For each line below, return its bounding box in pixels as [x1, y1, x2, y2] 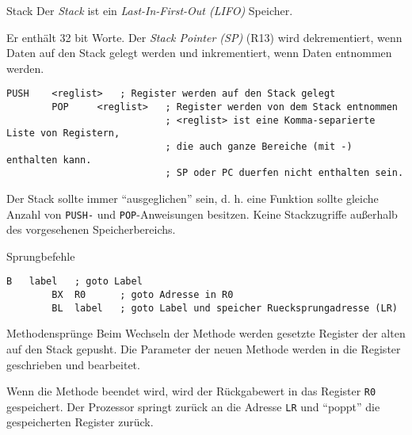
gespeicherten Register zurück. [6, 414, 154, 430]
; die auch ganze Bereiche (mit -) [165, 141, 353, 152]
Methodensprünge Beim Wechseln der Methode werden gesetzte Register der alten [6, 325, 406, 342]
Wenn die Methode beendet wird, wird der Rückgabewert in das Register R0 [6, 383, 376, 399]
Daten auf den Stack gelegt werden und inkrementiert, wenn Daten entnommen [6, 44, 392, 61]
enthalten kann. [6, 154, 92, 166]
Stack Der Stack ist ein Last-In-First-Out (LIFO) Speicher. [6, 2, 293, 18]
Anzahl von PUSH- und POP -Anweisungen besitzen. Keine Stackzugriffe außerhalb [6, 205, 398, 222]
